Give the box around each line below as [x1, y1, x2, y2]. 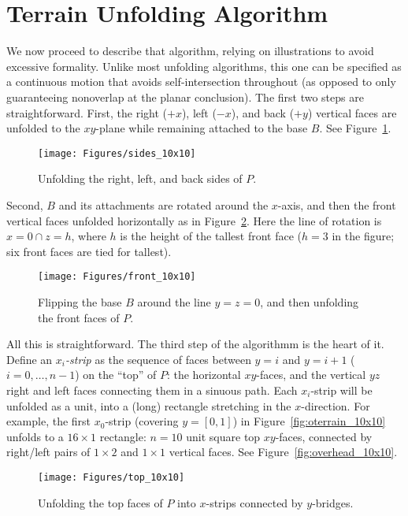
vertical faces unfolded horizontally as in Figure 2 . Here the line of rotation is [6, 212, 382, 228]
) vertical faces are [307, 104, 397, 121]
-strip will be [310, 381, 373, 398]
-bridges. [312, 494, 354, 510]
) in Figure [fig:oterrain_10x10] [232, 413, 386, 429]
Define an [6, 351, 53, 367]
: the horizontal [166, 366, 241, 383]
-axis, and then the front [277, 196, 396, 213]
